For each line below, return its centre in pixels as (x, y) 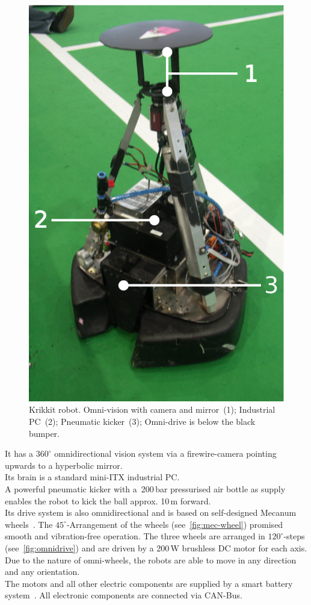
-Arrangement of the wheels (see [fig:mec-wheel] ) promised (175, 524)
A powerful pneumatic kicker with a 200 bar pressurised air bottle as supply (145, 488)
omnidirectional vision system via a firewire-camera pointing (165, 453)
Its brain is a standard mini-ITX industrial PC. (92, 477)
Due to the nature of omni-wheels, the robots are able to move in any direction (151, 560)
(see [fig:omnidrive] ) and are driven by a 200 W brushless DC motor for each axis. (156, 547)
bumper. (45, 433)
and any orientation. (42, 572)
